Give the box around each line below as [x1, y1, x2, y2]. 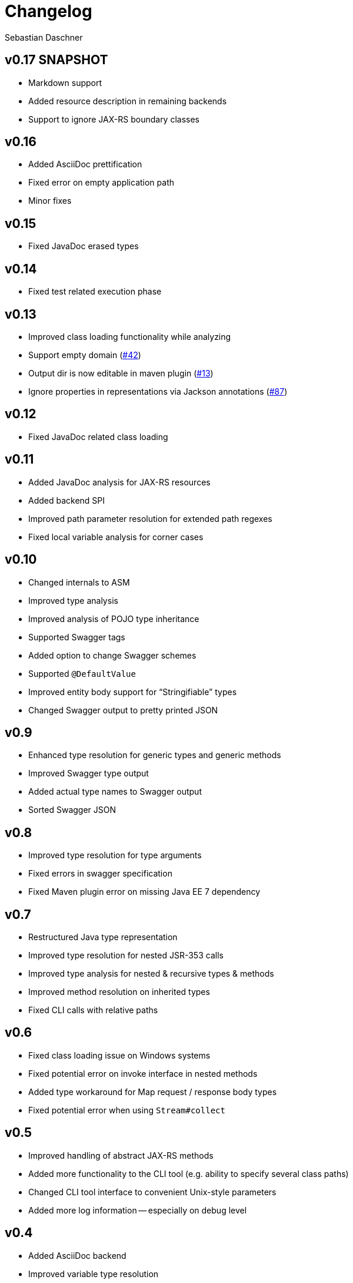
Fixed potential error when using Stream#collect [28, 1105, 225, 1115]
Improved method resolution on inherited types [28, 987, 210, 997]
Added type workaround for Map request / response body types [28, 1086, 277, 1097]
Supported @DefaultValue [28, 668, 136, 679]
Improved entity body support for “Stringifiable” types [28, 686, 237, 697]
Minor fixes [28, 196, 72, 206]
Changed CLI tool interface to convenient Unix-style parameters [28, 1186, 277, 1197]
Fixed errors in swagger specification [28, 868, 172, 879]
